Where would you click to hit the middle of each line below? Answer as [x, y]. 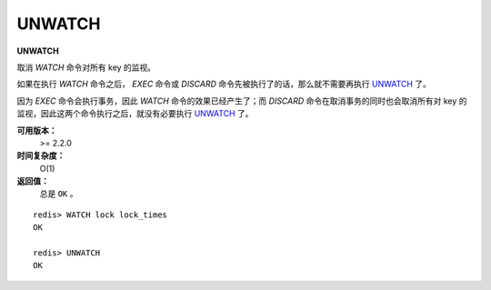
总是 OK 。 [59, 194]
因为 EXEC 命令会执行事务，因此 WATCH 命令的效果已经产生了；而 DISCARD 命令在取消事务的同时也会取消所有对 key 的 [242, 101]
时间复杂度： [41, 155]
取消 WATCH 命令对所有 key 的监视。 [86, 67]
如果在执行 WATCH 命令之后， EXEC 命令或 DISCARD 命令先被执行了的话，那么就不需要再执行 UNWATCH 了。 [224, 84]
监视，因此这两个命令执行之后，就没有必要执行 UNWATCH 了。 [135, 114]
